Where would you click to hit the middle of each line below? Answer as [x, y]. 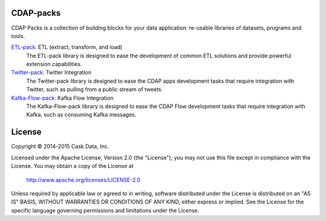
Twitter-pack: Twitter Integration [51, 72]
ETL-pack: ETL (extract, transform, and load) [67, 47]
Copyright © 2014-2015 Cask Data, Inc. [60, 146]
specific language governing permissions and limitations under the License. [105, 210]
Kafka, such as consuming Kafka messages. [81, 115]
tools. [18, 36]
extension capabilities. [54, 64]
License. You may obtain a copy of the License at [72, 166]
